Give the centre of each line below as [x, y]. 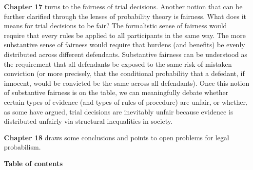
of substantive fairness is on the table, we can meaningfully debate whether [116, 92]
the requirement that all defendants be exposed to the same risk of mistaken [118, 64]
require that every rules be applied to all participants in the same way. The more [125, 35]
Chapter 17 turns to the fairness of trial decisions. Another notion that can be [123, 6]
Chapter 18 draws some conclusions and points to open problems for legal [117, 137]
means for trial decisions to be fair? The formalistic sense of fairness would [116, 26]
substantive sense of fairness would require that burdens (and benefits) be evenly [125, 45]
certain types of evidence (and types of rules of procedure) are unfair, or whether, [126, 102]
